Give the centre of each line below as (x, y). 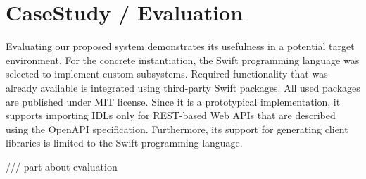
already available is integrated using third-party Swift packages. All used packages (183, 87)
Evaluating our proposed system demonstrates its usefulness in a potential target (180, 46)
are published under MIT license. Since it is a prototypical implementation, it (173, 101)
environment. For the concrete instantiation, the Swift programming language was (183, 60)
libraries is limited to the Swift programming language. (124, 143)
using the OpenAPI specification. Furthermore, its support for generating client (177, 129)
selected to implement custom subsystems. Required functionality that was (167, 74)
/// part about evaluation (62, 166)
